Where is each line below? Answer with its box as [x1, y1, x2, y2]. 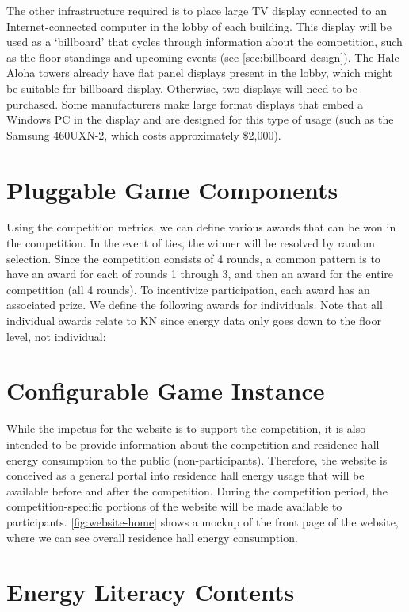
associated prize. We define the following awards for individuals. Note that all [6, 296, 383, 313]
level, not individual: [6, 327, 106, 344]
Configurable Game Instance [6, 374, 325, 407]
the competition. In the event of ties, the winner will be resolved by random [6, 235, 375, 251]
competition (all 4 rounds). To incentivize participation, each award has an [6, 281, 370, 297]
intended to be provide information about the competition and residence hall [6, 435, 380, 452]
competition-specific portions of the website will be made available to [6, 498, 342, 514]
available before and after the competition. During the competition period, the [6, 482, 388, 499]
